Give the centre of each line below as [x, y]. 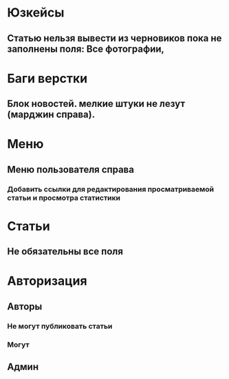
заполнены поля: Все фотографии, [86, 49]
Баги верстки [47, 78]
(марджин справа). [51, 115]
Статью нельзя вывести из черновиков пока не [115, 38]
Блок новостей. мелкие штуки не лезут [96, 104]
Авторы [25, 306]
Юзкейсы [36, 13]
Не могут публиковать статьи [60, 326]
